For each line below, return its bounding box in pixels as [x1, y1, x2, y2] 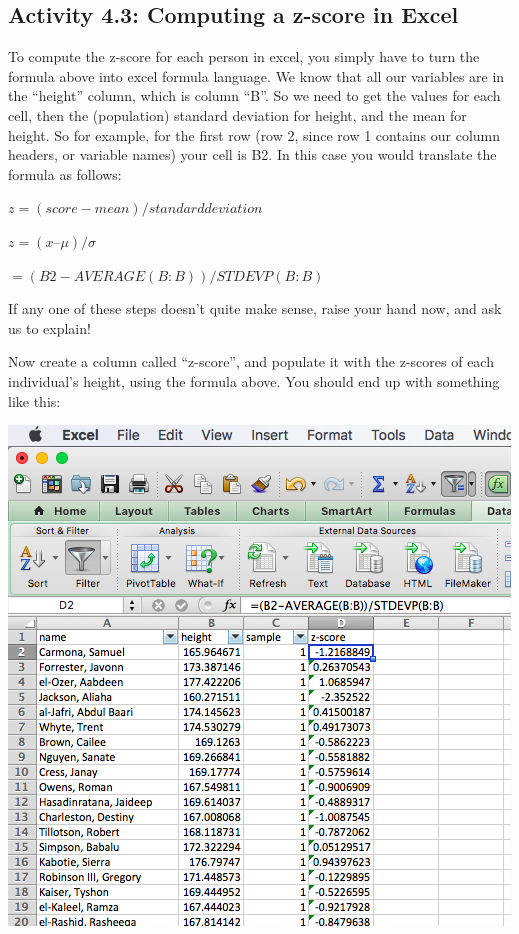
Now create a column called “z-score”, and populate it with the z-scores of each [8, 351, 494, 372]
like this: [8, 390, 61, 411]
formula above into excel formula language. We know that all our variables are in [8, 65, 505, 86]
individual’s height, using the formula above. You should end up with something [8, 370, 500, 391]
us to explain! [8, 317, 91, 338]
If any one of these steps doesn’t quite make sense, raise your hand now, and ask [8, 298, 502, 319]
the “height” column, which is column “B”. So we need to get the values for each [8, 85, 501, 106]
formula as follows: [8, 163, 122, 184]
